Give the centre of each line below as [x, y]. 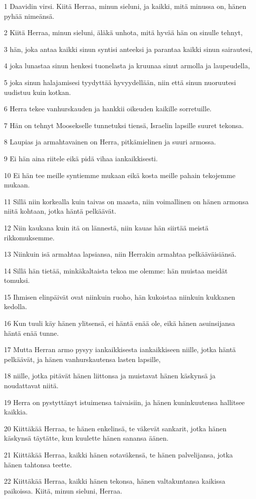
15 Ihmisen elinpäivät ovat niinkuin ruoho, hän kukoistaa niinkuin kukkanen [120, 296]
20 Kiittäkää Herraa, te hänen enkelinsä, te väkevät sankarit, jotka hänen [115, 428]
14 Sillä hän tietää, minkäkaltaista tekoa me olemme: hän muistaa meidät [116, 270]
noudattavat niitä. [31, 386]
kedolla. [16, 306]
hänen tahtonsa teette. [38, 464]
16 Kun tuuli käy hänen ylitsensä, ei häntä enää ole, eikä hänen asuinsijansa [120, 323]
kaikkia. [16, 412]
